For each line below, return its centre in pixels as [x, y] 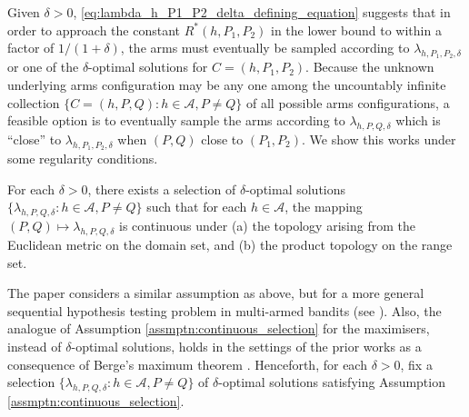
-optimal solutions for [148, 67]
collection [34, 102]
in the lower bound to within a [356, 30]
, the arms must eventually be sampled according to [265, 48]
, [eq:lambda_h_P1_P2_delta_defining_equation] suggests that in [262, 12]
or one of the [43, 67]
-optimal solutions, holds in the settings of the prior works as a [246, 346]
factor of [31, 48]
